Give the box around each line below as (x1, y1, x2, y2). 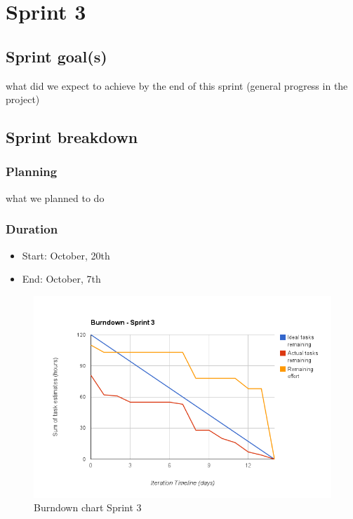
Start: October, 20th (22, 248, 110, 262)
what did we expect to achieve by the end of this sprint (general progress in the (6, 78, 348, 93)
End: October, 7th (22, 271, 101, 286)
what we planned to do (6, 190, 105, 205)
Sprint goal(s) (6, 45, 107, 67)
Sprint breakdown (6, 126, 138, 148)
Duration (6, 220, 58, 238)
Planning (6, 163, 58, 180)
